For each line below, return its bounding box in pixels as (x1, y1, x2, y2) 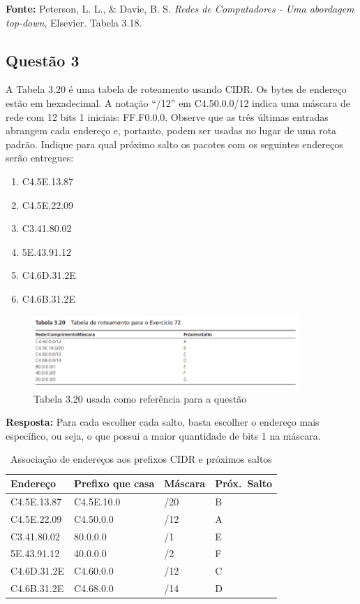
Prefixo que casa (74, 476, 155, 491)
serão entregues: (6, 150, 74, 165)
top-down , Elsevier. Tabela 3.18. (6, 15, 142, 29)
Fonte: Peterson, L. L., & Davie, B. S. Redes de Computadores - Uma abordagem (6, 1, 354, 15)
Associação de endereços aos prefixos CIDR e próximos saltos (10, 452, 272, 466)
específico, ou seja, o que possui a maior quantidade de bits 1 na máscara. (6, 428, 321, 443)
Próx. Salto (215, 476, 272, 491)
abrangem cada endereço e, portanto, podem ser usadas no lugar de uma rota (6, 123, 337, 138)
